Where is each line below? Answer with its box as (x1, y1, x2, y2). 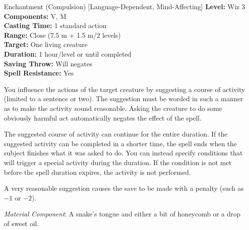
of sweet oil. (4, 218, 39, 228)
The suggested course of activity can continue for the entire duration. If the (4, 129, 228, 139)
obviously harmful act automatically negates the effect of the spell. (4, 112, 202, 123)
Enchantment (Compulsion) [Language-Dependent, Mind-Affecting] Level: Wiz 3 (4, 1, 245, 11)
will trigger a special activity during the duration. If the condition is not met (4, 157, 232, 167)
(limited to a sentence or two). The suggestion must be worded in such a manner (4, 93, 243, 104)
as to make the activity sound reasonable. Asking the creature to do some (4, 103, 222, 113)
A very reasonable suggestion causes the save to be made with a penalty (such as (4, 183, 244, 193)
